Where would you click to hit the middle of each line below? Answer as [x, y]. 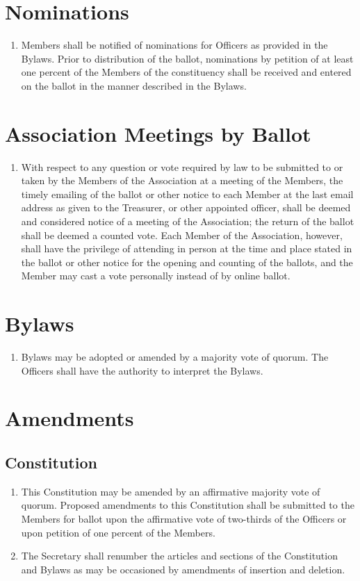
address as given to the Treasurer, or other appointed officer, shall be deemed [186, 207]
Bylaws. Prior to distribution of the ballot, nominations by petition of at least [187, 58]
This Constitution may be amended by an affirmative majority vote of [171, 491]
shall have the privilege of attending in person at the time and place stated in [187, 248]
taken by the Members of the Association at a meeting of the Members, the [182, 180]
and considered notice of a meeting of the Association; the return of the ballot [188, 221]
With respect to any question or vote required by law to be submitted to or [182, 166]
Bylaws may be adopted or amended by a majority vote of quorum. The [175, 357]
